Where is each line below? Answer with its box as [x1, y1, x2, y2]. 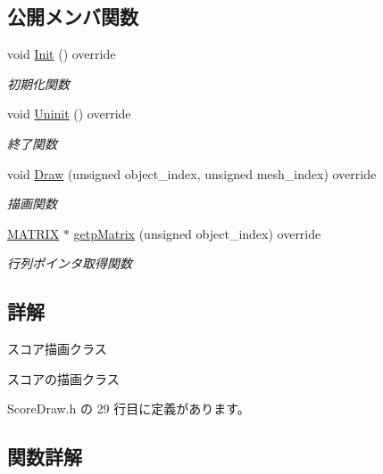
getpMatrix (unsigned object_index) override [73, 224, 321, 242]
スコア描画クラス [7, 339, 107, 358]
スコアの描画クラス [7, 369, 120, 388]
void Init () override [7, 45, 116, 63]
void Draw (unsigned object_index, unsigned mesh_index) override [7, 164, 377, 183]
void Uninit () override [7, 104, 131, 123]
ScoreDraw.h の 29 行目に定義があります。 [7, 399, 250, 418]
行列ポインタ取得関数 [7, 254, 132, 273]
